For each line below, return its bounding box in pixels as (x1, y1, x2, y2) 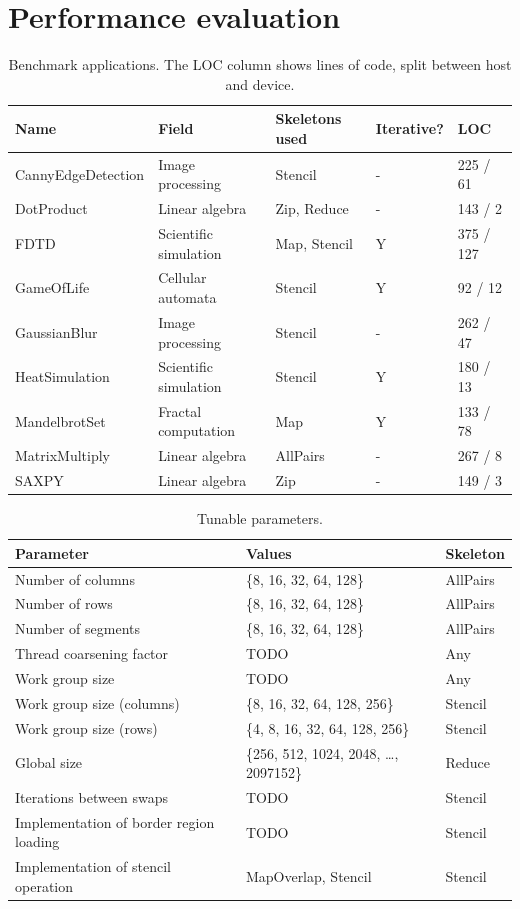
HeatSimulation (15, 366, 110, 387)
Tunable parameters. (197, 508, 323, 529)
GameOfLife (15, 277, 90, 298)
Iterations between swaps (15, 786, 169, 807)
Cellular (158, 267, 207, 288)
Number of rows (15, 593, 113, 614)
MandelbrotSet (15, 410, 106, 431)
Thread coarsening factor (15, 643, 169, 664)
